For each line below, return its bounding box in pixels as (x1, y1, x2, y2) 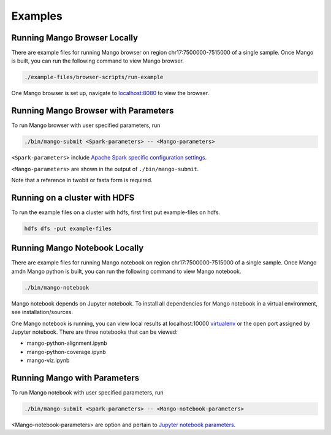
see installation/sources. (11, 309, 74, 316)
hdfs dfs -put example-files (24, 225, 112, 232)
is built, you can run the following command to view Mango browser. (11, 57, 184, 64)
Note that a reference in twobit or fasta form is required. (11, 177, 153, 184)
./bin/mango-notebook (24, 284, 89, 291)
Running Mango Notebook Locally (11, 243, 144, 253)
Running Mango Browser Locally (11, 33, 138, 43)
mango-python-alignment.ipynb (26, 339, 107, 347)
